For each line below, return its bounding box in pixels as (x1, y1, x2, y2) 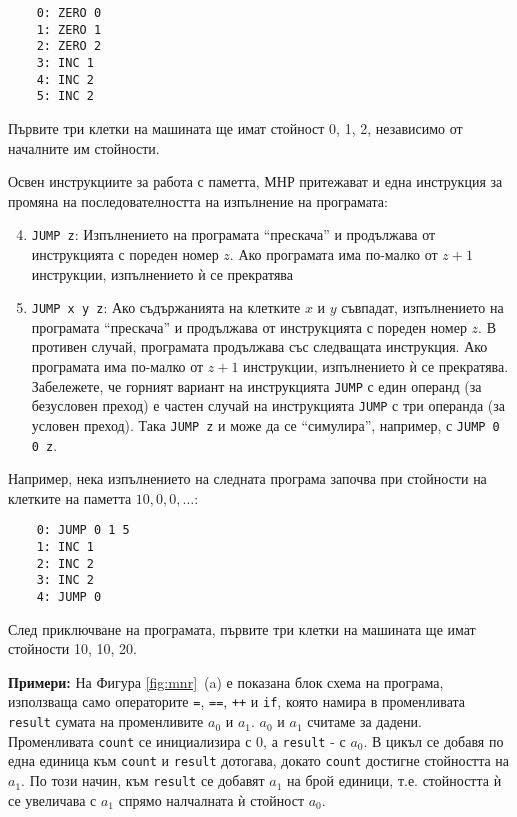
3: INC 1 (36, 55, 94, 70)
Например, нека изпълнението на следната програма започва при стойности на (8, 468, 487, 489)
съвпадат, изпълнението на (341, 297, 504, 318)
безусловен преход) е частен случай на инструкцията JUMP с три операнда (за (31, 395, 506, 416)
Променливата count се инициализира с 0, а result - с (8, 730, 346, 751)
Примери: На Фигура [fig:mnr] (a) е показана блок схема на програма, (8, 671, 444, 692)
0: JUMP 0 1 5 (36, 523, 130, 538)
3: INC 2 (36, 573, 94, 588)
